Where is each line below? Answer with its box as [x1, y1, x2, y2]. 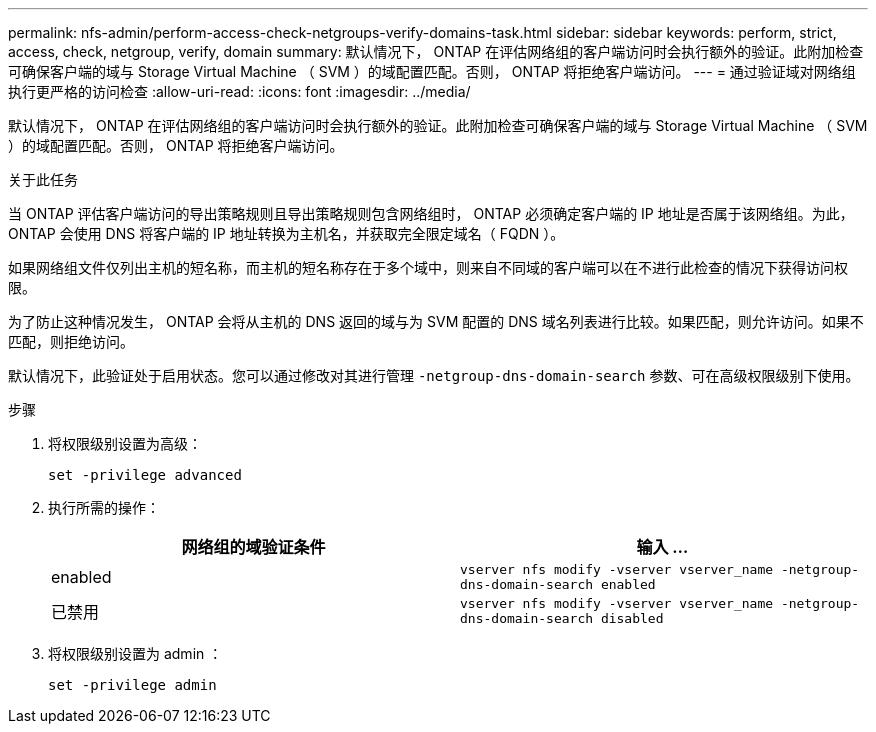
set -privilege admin [48, 677, 217, 693]
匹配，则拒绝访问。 [8, 333, 134, 350]
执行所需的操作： [48, 499, 160, 516]
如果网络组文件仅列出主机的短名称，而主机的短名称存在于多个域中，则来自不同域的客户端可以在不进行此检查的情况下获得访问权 [8, 259, 848, 276]
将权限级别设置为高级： [48, 435, 202, 452]
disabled [600, 611, 664, 626]
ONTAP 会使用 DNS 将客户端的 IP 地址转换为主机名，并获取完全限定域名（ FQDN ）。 [8, 225, 565, 242]
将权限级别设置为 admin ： [48, 645, 223, 662]
